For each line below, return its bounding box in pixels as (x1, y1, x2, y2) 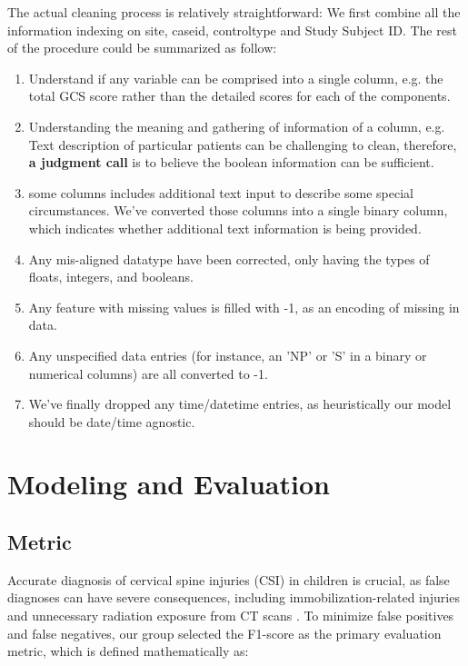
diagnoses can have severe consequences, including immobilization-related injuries (7, 588, 460, 607)
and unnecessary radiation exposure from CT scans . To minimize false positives (7, 606, 454, 625)
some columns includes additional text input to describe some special (28, 183, 414, 202)
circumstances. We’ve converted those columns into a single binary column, (28, 201, 448, 220)
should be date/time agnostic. (28, 412, 195, 431)
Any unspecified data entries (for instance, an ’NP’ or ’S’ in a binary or (28, 345, 427, 364)
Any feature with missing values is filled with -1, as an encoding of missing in (28, 297, 460, 316)
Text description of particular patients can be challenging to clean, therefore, (28, 134, 457, 154)
